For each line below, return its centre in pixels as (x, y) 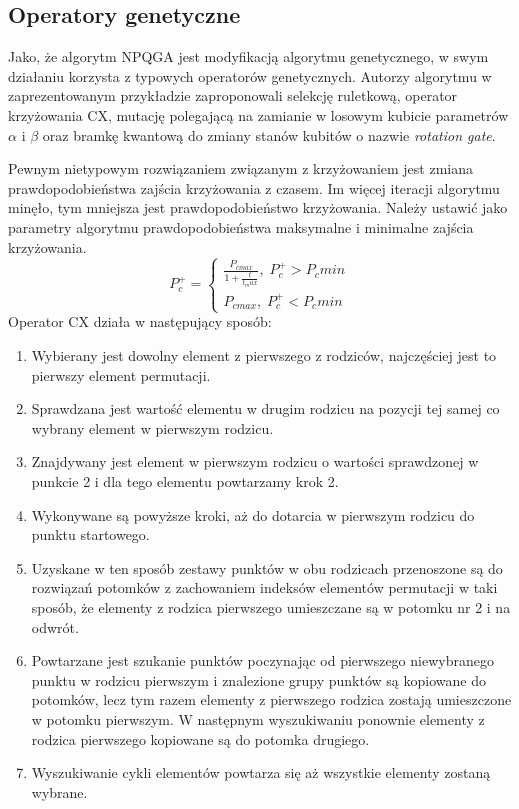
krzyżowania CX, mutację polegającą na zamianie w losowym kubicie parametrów (258, 114)
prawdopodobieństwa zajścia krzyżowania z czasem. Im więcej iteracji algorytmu (254, 187)
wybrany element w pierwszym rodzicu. (152, 427)
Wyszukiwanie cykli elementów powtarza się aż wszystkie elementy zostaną (261, 772)
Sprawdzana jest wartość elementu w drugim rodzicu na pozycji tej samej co (265, 408)
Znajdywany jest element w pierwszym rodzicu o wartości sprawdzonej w (255, 461)
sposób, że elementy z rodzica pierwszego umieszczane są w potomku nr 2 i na (271, 606)
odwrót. (55, 626)
